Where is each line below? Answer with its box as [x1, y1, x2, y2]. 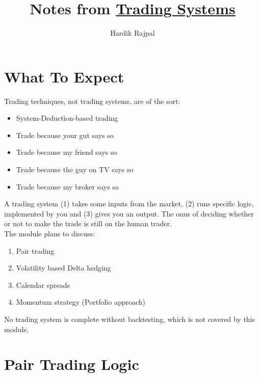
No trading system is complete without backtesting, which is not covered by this [4, 313, 255, 324]
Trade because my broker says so [16, 181, 119, 192]
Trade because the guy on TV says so [16, 164, 134, 175]
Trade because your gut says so [16, 129, 114, 140]
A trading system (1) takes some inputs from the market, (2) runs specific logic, [4, 198, 254, 209]
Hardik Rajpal [110, 28, 155, 38]
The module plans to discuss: [4, 228, 95, 238]
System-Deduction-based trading [16, 113, 118, 123]
